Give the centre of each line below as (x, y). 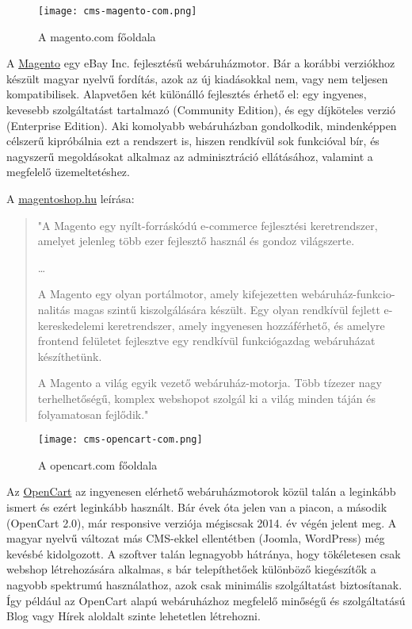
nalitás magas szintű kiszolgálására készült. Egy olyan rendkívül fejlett (209, 309)
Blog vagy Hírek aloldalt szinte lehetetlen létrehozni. (134, 616)
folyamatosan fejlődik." (93, 414)
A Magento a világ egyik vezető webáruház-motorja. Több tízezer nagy (210, 383)
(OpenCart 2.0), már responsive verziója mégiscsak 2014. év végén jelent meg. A (202, 522)
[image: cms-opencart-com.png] (120, 440)
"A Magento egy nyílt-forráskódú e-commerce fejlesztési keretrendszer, (208, 225)
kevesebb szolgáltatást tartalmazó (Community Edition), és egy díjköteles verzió (201, 110)
